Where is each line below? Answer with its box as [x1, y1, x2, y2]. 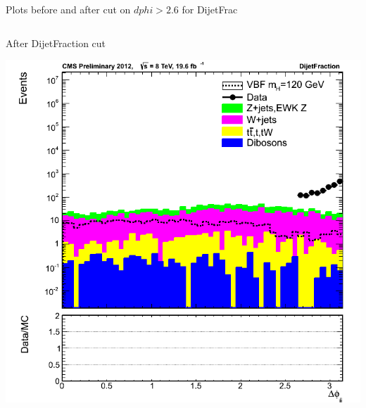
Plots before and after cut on [6, 2, 131, 16]
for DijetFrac [182, 2, 238, 16]
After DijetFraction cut [6, 35, 106, 50]
